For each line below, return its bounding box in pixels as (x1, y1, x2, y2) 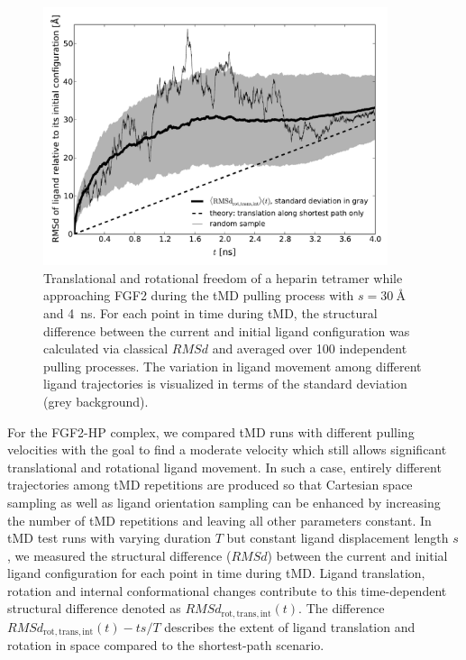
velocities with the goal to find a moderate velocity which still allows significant (7, 440, 447, 459)
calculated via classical (43, 339, 169, 358)
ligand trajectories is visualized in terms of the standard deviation (43, 374, 407, 393)
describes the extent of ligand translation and (164, 617, 416, 636)
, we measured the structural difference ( (7, 545, 232, 564)
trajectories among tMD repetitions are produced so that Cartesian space (7, 475, 413, 494)
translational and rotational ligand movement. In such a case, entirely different (7, 457, 442, 476)
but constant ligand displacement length (226, 528, 449, 547)
